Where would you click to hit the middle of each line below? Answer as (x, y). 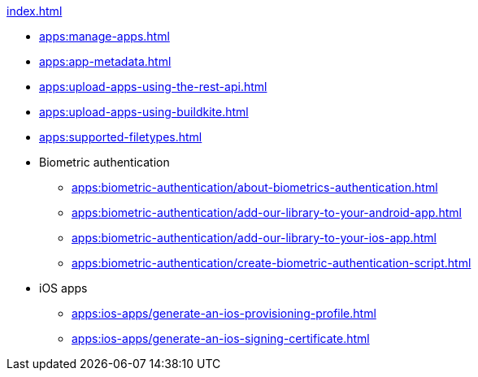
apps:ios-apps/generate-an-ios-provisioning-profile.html (224, 313)
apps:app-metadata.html (105, 61)
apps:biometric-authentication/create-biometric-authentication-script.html (272, 263)
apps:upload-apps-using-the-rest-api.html (153, 87)
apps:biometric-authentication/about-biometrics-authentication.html (255, 187)
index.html (35, 11)
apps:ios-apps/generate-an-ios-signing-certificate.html (221, 338)
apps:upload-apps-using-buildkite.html (144, 112)
